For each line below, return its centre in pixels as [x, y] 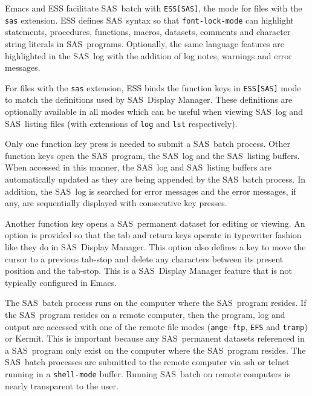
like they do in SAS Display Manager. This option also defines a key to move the [155, 246]
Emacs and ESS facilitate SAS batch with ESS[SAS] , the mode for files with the [154, 8]
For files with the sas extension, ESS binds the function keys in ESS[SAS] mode [153, 87]
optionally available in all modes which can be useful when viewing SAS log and [154, 111]
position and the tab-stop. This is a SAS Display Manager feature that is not [148, 271]
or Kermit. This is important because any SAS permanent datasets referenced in [155, 338]
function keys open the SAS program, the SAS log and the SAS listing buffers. [152, 155]
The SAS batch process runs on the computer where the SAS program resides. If [156, 303]
